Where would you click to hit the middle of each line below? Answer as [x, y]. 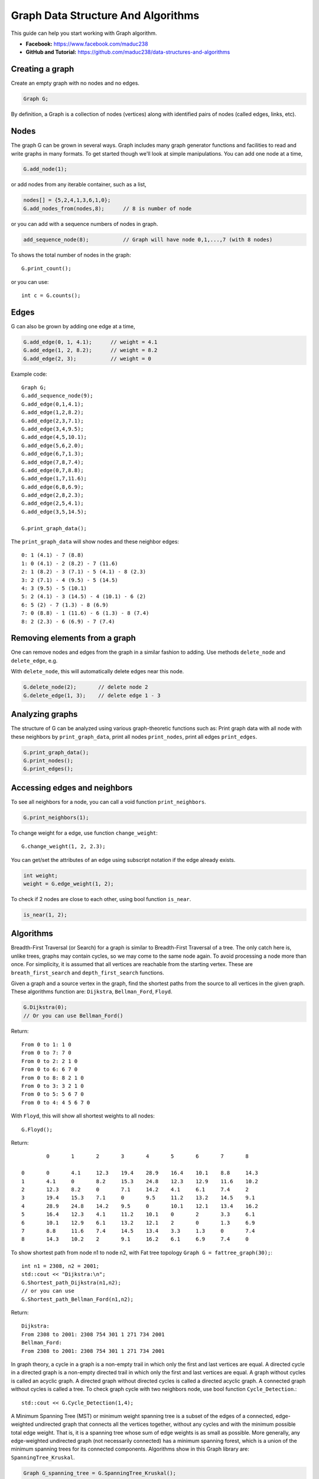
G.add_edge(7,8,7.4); [53, 462]
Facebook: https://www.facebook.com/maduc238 [87, 44]
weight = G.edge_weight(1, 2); [69, 884]
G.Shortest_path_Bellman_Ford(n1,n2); [78, 1299]
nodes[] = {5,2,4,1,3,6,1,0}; [67, 200]
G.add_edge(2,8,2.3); [53, 495]
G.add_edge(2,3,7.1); [53, 421]
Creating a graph [43, 69]
